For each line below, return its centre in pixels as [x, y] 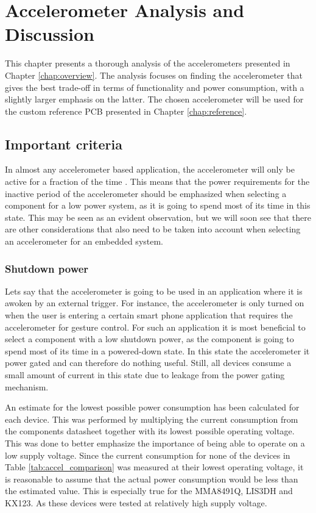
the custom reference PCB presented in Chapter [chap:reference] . [126, 111]
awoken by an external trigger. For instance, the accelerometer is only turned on [155, 303]
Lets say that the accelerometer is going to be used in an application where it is [154, 291]
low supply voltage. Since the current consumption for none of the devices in [148, 455]
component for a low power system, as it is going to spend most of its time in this [158, 205]
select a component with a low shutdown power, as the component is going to [149, 339]
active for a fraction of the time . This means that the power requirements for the [157, 181]
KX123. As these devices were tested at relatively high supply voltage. [136, 502]
